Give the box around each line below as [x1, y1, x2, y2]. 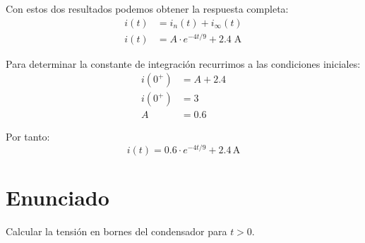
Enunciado [6, 183, 109, 212]
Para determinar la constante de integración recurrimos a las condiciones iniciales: [6, 56, 361, 71]
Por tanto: [6, 129, 50, 144]
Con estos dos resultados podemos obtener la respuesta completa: [6, 1, 289, 16]
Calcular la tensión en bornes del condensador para [6, 224, 227, 239]
